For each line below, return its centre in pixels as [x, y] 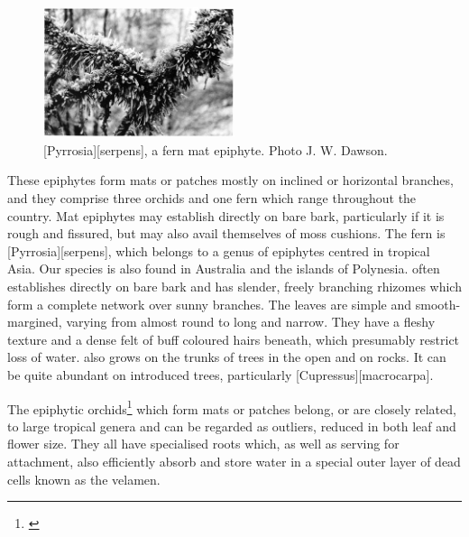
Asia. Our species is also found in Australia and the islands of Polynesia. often [224, 268]
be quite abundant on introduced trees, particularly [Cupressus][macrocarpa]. [221, 374]
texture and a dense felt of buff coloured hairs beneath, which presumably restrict [234, 339]
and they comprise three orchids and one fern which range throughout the [212, 198]
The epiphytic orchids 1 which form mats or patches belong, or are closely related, [232, 407]
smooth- [438, 304]
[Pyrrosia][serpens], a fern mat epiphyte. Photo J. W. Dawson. [216, 149]
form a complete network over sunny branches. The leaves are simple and [210, 304]
